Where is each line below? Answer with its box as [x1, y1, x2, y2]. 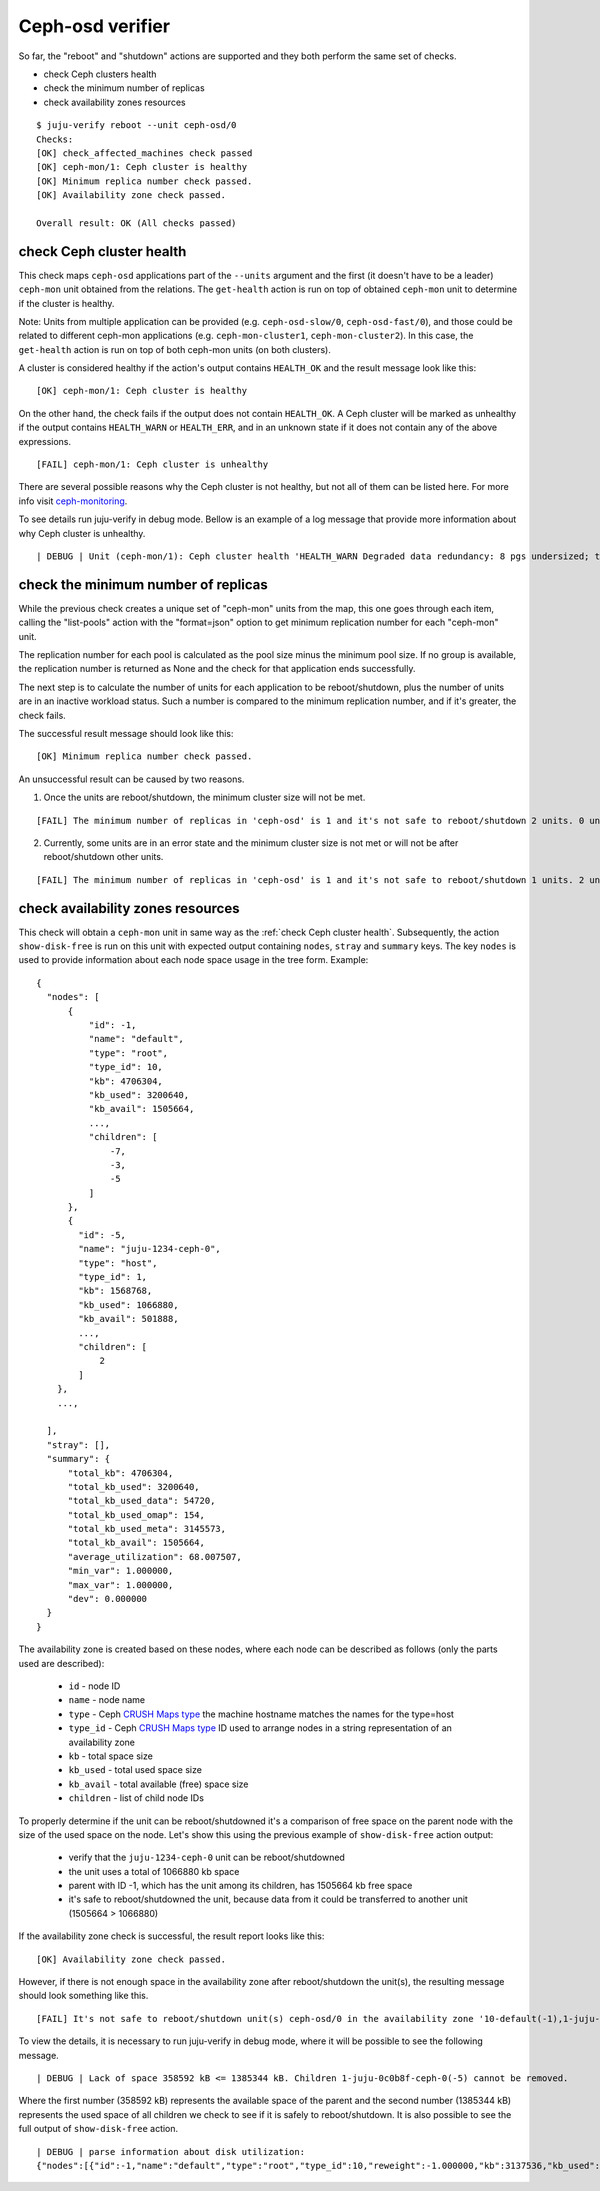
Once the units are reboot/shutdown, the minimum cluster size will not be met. [43, 791, 366, 804]
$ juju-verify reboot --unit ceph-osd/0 [36, 120, 237, 131]
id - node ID [68, 1680, 121, 1692]
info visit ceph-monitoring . [18, 495, 128, 507]
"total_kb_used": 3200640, [67, 1481, 200, 1492]
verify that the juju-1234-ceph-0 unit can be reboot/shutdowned [68, 1851, 345, 1864]
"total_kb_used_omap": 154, [67, 1509, 205, 1520]
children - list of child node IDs [68, 1792, 205, 1804]
